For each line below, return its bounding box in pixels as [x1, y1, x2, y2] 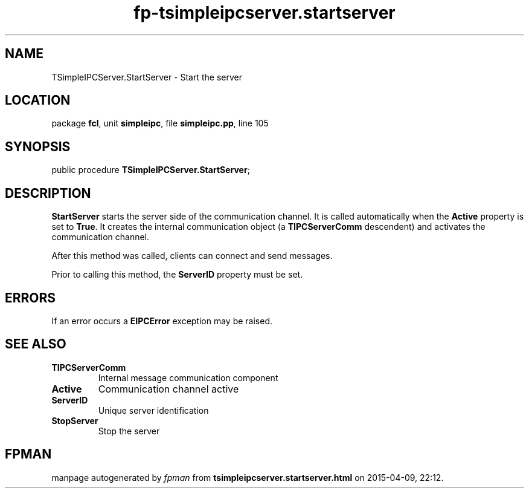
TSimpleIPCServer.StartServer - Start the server [51, 71, 242, 82]
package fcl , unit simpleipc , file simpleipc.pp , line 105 [51, 118, 269, 129]
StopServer [51, 415, 98, 426]
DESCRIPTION [5, 185, 91, 201]
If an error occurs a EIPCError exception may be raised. [51, 315, 273, 326]
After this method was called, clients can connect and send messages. [51, 250, 333, 261]
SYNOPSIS [5, 139, 71, 154]
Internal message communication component [98, 372, 278, 383]
